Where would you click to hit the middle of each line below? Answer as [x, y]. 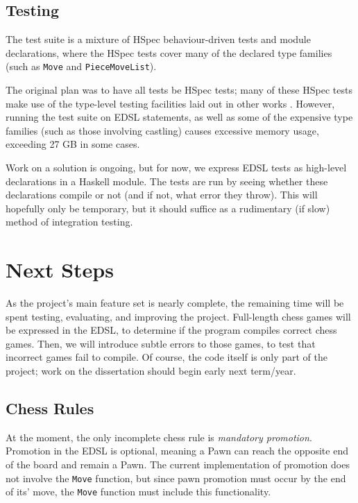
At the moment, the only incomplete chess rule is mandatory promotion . [159, 437]
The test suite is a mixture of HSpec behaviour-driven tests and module [158, 39]
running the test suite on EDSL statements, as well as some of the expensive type [179, 117]
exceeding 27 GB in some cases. [73, 144]
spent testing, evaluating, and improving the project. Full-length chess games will [178, 316]
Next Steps [60, 270]
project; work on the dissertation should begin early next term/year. [151, 371]
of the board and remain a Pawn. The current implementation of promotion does [178, 464]
